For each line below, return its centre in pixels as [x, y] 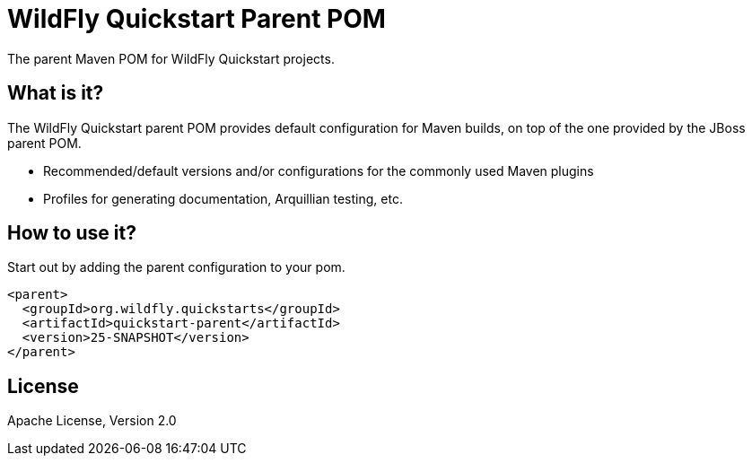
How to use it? [72, 233]
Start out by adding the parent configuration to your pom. [176, 267]
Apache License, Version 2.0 [92, 421]
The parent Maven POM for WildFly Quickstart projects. [171, 58]
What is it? [56, 93]
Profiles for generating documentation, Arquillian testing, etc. [223, 198]
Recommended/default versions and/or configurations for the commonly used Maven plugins [319, 170]
